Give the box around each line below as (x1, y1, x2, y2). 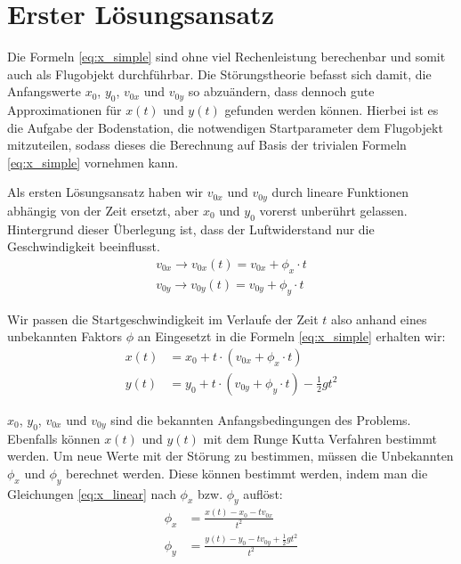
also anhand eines (331, 309, 427, 328)
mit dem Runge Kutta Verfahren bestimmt (203, 429, 437, 447)
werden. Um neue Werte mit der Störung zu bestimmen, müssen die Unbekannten (7, 446, 454, 465)
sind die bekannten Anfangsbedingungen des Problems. (110, 410, 411, 429)
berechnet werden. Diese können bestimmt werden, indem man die (66, 463, 428, 482)
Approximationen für (7, 101, 122, 119)
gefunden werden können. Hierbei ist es (224, 101, 439, 119)
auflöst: (243, 484, 283, 503)
